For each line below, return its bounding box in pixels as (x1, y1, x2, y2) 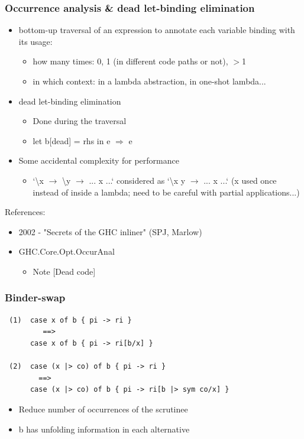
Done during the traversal (33, 115, 127, 127)
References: (5, 206, 46, 218)
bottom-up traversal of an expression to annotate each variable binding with (18, 24, 295, 36)
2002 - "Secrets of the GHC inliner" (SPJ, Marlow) (18, 225, 202, 238)
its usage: (18, 35, 53, 47)
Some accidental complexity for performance (18, 154, 179, 167)
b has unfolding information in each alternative (18, 422, 190, 435)
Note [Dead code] (33, 265, 96, 277)
